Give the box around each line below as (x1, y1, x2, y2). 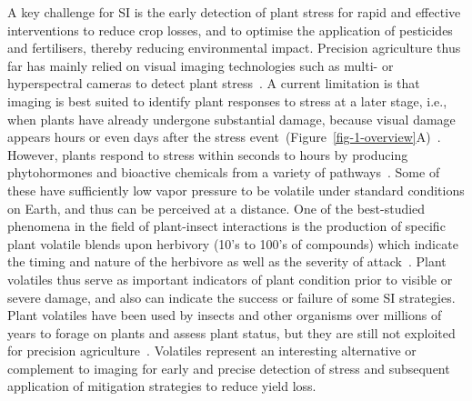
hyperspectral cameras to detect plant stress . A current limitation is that (7, 74, 420, 93)
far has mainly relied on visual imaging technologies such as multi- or (7, 55, 394, 75)
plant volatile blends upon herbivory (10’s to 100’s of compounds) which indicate (7, 234, 458, 253)
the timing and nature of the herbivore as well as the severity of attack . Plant (7, 252, 447, 271)
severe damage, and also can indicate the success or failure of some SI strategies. (7, 287, 456, 306)
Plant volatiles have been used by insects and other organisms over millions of (7, 306, 442, 325)
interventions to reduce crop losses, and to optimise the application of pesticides (7, 20, 453, 39)
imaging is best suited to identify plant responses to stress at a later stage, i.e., (7, 91, 447, 110)
